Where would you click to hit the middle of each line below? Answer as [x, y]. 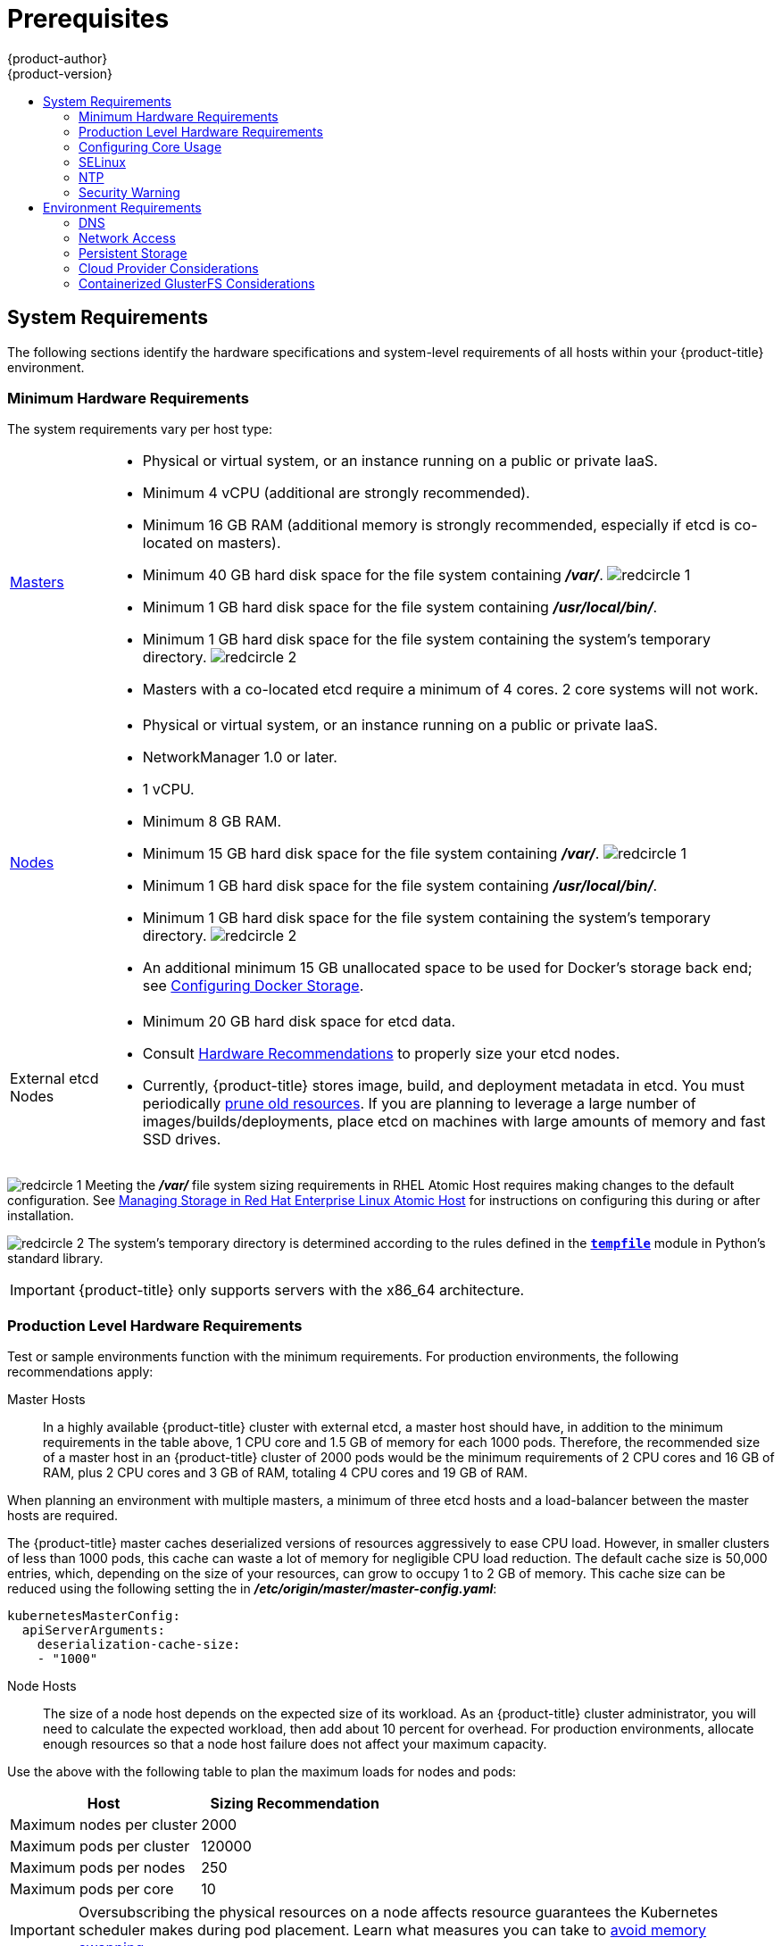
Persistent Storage [133, 253]
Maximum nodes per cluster [104, 1825]
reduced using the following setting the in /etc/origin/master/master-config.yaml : [252, 1589]
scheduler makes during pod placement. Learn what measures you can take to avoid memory [392, 1930]
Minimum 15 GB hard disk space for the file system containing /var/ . [371, 854]
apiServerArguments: [94, 1630]
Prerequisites [88, 19]
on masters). [239, 543]
